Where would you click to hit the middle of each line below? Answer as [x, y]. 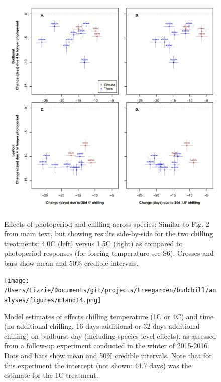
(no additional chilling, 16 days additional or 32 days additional [102, 326]
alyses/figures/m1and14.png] [53, 300]
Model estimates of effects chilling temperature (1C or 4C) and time [109, 316]
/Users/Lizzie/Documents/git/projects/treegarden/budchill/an [110, 291]
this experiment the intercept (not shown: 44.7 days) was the [98, 365]
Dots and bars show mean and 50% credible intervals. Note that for [108, 355]
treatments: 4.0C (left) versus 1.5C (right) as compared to [93, 243]
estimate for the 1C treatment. [51, 375]
